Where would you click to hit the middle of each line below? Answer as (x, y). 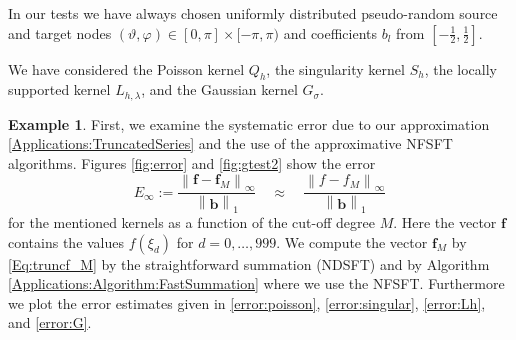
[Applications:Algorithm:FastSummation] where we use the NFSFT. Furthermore (256, 283)
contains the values (66, 241)
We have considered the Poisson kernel (126, 68)
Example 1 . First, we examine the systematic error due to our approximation (249, 123)
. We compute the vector (352, 241)
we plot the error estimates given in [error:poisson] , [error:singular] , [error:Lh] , (247, 302)
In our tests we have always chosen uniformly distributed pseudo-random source (253, 13)
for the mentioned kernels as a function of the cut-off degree (191, 222)
